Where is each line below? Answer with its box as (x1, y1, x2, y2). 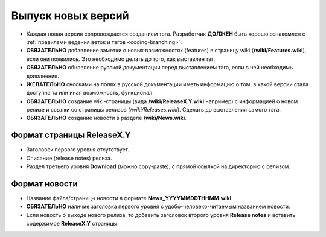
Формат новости (11, 179, 78, 189)
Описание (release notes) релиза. (26, 154, 112, 162)
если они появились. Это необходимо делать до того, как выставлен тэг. (26, 55, 216, 63)
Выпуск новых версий (11, 9, 129, 22)
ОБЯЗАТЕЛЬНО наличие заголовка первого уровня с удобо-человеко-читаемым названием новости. (26, 203, 290, 210)
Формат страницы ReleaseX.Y (11, 130, 131, 141)
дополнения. (26, 72, 60, 80)
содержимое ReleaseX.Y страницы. (26, 220, 119, 227)
